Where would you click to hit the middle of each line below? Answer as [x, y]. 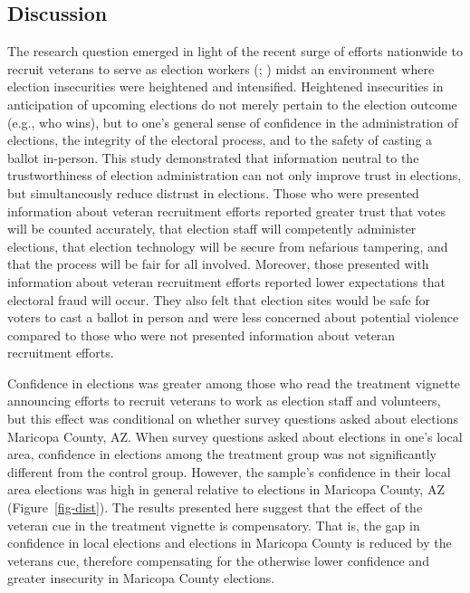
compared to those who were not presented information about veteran [201, 335]
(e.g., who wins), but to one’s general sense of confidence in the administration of [233, 122]
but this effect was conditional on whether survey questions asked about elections [233, 419]
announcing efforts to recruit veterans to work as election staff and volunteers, [224, 401]
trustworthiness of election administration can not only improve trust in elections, [235, 175]
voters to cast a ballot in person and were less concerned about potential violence [233, 317]
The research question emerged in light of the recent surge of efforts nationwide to [235, 51]
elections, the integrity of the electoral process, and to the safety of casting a [220, 140]
